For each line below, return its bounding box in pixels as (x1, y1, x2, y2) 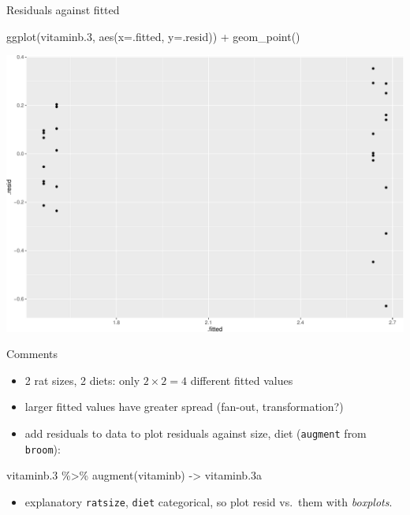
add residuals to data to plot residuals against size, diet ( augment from (24, 425, 367, 441)
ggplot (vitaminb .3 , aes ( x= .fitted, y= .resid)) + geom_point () (6, 28, 300, 44)
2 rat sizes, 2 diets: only (24, 371, 140, 388)
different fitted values (190, 371, 293, 388)
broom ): (24, 440, 61, 457)
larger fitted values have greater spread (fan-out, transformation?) (24, 398, 344, 415)
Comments (6, 345, 58, 362)
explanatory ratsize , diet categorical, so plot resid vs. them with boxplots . (24, 493, 393, 509)
